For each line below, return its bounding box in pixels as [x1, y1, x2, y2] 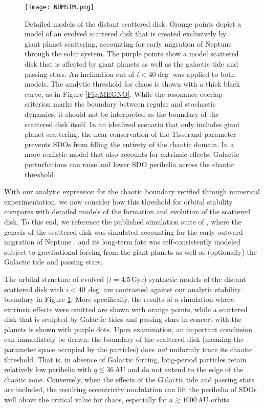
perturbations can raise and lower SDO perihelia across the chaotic [25, 158, 234, 169]
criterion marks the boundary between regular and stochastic [25, 98, 216, 109]
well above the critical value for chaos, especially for [4, 394, 167, 405]
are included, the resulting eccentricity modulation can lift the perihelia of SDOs [4, 384, 257, 395]
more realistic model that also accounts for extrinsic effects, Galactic [25, 149, 239, 159]
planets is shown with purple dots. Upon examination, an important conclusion [4, 323, 253, 334]
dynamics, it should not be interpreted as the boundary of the [25, 109, 219, 119]
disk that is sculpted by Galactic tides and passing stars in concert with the [4, 314, 241, 324]
